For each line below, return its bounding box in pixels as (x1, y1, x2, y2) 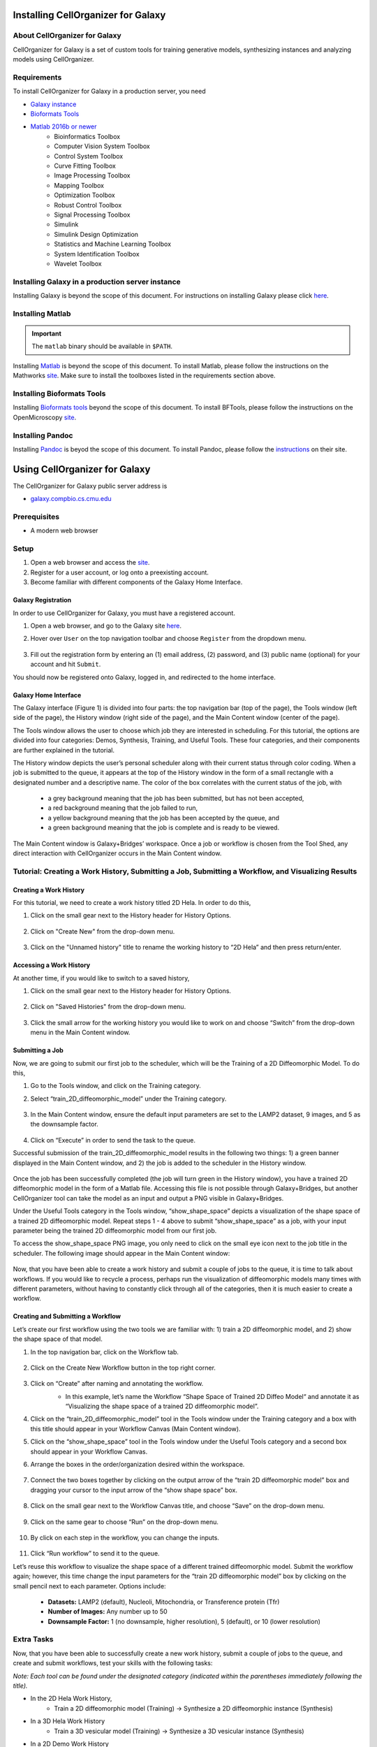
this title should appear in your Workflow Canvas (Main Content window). (30, 1424, 241, 1433)
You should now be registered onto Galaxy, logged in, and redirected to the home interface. (13, 673, 276, 681)
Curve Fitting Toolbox (54, 161, 117, 171)
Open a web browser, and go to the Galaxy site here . (30, 622, 182, 630)
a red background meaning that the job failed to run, (47, 804, 198, 812)
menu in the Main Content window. (30, 1028, 131, 1037)
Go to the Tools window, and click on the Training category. (30, 1082, 202, 1090)
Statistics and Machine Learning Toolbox (54, 240, 171, 248)
